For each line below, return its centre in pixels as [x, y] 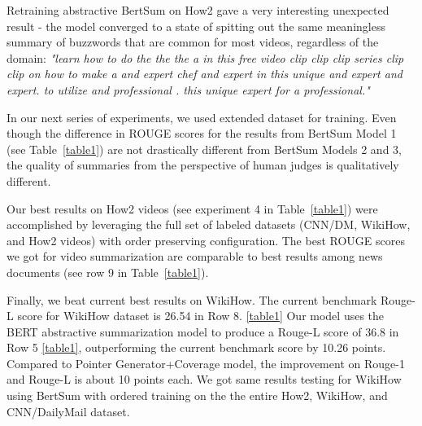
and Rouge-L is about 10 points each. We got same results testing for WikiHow [204, 379]
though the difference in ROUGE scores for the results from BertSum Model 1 [202, 133]
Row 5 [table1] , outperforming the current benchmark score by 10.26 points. [196, 347]
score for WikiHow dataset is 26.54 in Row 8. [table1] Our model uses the [201, 316]
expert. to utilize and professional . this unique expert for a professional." [188, 89]
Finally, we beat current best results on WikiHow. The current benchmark [192, 299]
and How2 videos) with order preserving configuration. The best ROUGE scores [206, 240]
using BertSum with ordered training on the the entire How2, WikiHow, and [197, 395]
